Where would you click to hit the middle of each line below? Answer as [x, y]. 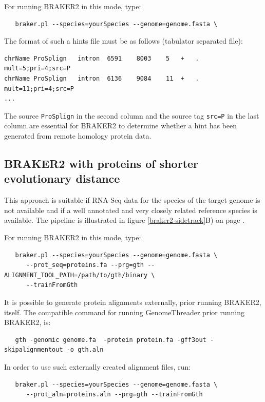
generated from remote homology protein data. [78, 136]
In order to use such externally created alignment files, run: [98, 366]
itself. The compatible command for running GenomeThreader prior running [124, 312]
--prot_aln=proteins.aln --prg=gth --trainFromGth [114, 395]
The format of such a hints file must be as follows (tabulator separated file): [124, 41]
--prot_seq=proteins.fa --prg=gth [85, 265]
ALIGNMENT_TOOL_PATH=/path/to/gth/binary [76, 275]
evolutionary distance [62, 178]
